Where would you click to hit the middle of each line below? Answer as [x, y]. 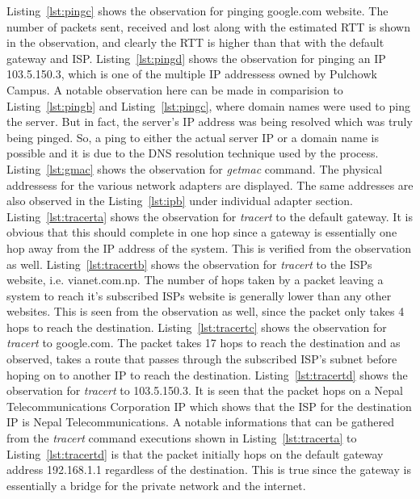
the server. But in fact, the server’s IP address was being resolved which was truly [210, 122]
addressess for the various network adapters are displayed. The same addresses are [210, 185]
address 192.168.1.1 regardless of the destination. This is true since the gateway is [209, 470]
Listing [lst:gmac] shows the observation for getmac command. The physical [195, 168]
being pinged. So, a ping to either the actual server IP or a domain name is [193, 137]
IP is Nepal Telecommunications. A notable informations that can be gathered [201, 422]
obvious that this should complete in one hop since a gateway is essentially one [202, 232]
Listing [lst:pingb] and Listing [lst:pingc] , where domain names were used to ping [208, 105]
